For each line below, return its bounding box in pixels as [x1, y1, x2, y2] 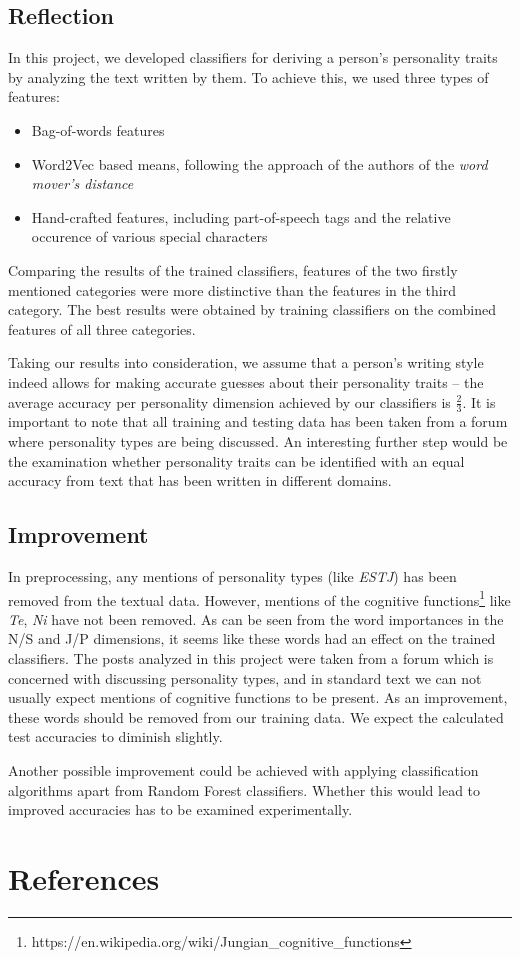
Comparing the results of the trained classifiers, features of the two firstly [8, 259, 458, 280]
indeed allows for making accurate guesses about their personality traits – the [8, 371, 484, 392]
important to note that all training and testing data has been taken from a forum [8, 411, 508, 432]
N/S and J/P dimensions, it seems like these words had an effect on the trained [8, 628, 496, 649]
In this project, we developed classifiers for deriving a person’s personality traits [8, 47, 498, 68]
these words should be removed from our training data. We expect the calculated [8, 706, 504, 727]
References [8, 857, 160, 898]
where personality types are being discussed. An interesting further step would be [8, 430, 508, 451]
